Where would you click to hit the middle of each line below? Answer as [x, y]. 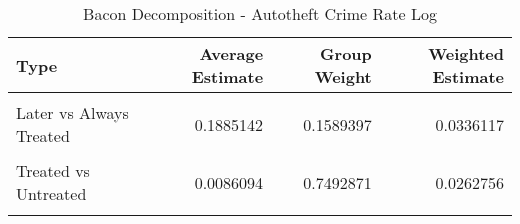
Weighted [466, 53]
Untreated [51, 193]
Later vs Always [72, 112]
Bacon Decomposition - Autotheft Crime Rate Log [260, 13]
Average [231, 53]
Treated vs [53, 170]
